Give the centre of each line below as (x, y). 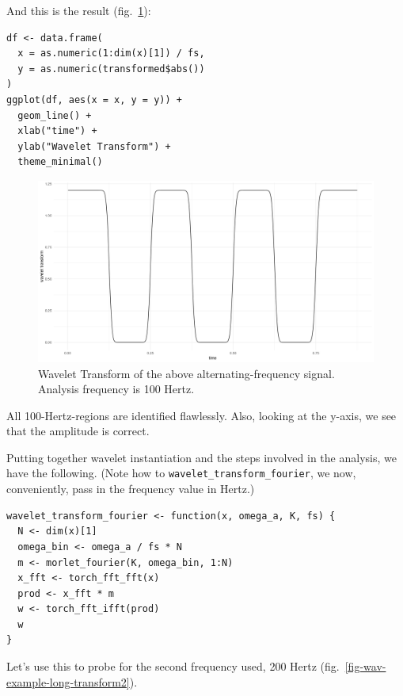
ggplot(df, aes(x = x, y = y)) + (94, 99)
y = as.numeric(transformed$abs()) (111, 69)
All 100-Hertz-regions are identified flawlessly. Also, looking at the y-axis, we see (201, 415)
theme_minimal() (60, 162)
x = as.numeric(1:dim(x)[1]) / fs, (111, 54)
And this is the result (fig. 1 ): (79, 10)
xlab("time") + (57, 131)
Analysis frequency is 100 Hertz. (116, 389)
